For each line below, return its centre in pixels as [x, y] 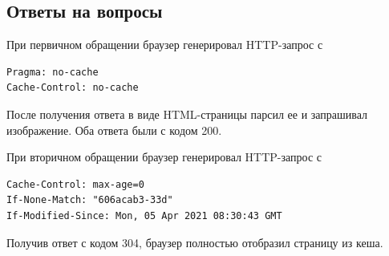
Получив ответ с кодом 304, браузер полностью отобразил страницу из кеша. [195, 242]
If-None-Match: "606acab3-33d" [90, 200]
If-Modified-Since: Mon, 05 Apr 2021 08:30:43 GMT [144, 215]
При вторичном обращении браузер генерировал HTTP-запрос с [164, 157]
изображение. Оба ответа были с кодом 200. [114, 130]
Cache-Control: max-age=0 [75, 184]
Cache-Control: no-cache [73, 88]
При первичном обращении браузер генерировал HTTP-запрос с [165, 45]
